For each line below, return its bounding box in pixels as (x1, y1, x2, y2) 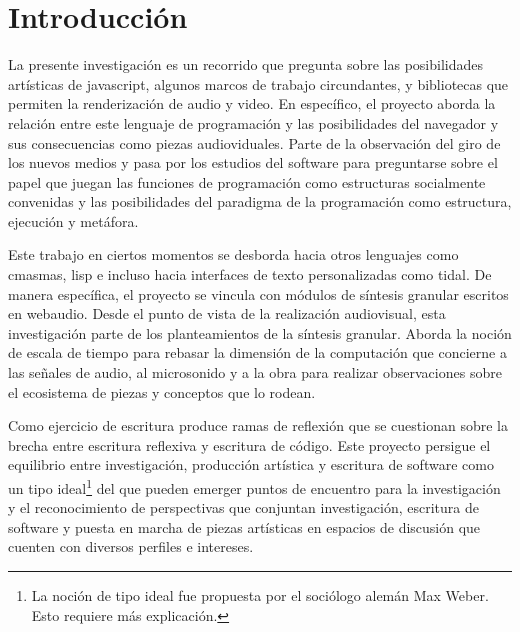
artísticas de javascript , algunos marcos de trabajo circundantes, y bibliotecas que (8, 73, 509, 94)
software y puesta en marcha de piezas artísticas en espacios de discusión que (8, 516, 481, 537)
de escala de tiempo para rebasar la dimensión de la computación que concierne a (8, 342, 507, 363)
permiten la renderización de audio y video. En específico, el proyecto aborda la (8, 93, 496, 114)
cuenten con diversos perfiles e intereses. (8, 536, 254, 557)
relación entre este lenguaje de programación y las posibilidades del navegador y (8, 112, 499, 133)
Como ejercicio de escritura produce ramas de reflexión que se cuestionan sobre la (8, 415, 508, 436)
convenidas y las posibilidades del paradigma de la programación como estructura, (8, 191, 512, 212)
